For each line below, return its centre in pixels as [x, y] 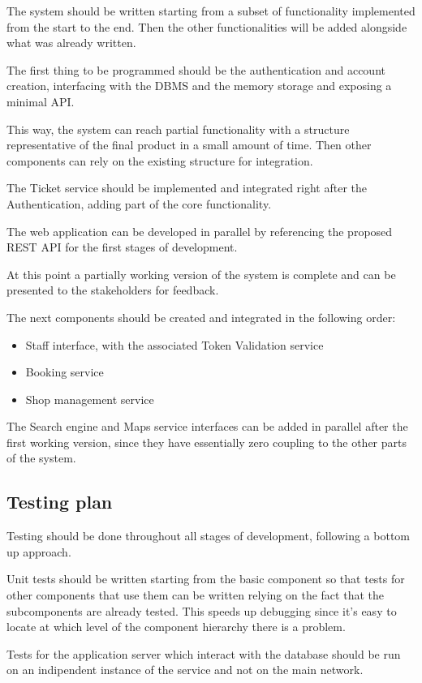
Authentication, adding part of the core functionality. [139, 203]
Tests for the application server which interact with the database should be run [204, 653]
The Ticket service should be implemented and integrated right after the [187, 188]
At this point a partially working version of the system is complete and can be [201, 274]
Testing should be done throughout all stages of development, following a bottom [208, 536]
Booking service [65, 372]
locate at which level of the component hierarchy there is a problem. [176, 627]
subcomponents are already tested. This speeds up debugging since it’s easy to [202, 610]
